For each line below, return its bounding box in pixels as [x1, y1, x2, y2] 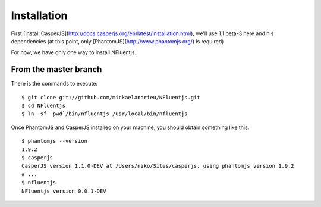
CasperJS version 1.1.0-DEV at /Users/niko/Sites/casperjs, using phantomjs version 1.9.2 [21, 162, 294, 170]
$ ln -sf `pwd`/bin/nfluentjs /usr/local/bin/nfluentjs [21, 111, 188, 117]
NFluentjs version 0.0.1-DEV [21, 187, 106, 195]
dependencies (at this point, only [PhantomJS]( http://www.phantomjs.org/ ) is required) [11, 37, 224, 45]
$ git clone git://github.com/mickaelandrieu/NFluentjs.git [21, 94, 200, 101]
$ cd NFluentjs [21, 102, 66, 109]
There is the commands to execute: [11, 80, 98, 87]
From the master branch [11, 64, 102, 74]
